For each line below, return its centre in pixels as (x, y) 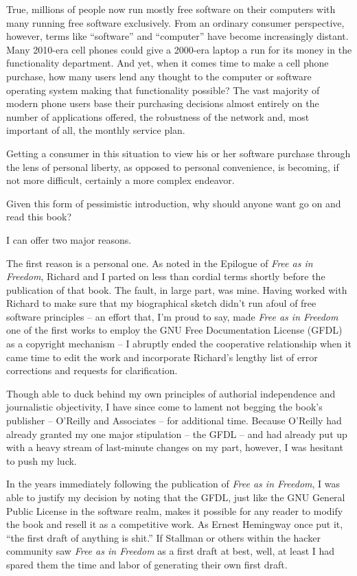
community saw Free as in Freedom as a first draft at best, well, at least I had (171, 551)
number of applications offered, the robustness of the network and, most (158, 116)
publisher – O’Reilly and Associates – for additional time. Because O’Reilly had (174, 421)
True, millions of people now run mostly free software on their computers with (171, 9)
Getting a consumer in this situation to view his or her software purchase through (178, 153)
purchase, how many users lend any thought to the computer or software (159, 76)
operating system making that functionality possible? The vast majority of (163, 90)
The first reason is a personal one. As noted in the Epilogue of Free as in (160, 263)
